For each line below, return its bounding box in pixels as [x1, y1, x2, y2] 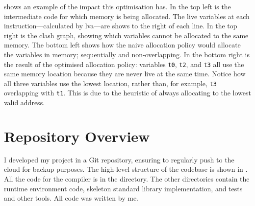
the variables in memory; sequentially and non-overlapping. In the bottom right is [4, 49, 250, 59]
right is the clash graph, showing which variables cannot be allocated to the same [4, 30, 249, 40]
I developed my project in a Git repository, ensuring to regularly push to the [4, 154, 234, 164]
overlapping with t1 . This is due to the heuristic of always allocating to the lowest [4, 88, 252, 98]
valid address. [4, 97, 45, 108]
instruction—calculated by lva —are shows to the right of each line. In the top [4, 21, 237, 31]
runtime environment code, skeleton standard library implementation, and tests [4, 183, 243, 193]
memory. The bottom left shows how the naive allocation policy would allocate [4, 40, 241, 50]
